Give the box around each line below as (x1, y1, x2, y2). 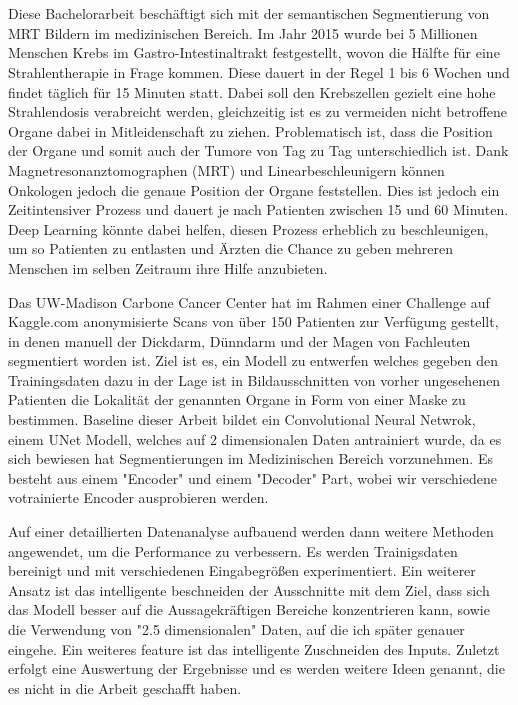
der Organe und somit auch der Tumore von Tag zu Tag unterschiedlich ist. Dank (8, 140, 509, 161)
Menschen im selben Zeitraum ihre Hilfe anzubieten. (8, 257, 328, 278)
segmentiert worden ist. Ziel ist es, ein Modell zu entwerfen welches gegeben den (8, 350, 499, 371)
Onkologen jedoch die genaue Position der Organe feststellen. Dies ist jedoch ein (8, 179, 500, 200)
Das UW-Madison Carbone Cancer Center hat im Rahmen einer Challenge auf (8, 291, 490, 312)
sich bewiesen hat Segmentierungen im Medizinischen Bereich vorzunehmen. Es (8, 448, 493, 469)
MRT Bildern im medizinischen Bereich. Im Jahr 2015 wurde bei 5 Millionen (8, 22, 478, 43)
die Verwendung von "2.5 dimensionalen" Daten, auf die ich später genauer (8, 619, 465, 639)
